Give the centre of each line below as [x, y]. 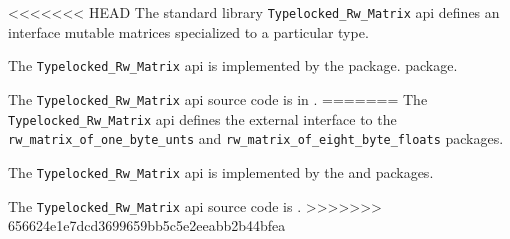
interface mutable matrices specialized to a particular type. [188, 31]
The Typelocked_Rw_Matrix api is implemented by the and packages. [221, 171]
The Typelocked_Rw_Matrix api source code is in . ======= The [218, 98]
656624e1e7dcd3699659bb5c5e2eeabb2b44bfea [147, 225]
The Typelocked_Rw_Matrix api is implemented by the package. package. [233, 65]
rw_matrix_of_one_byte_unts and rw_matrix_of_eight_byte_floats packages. [256, 138]
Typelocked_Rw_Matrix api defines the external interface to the [202, 118]
